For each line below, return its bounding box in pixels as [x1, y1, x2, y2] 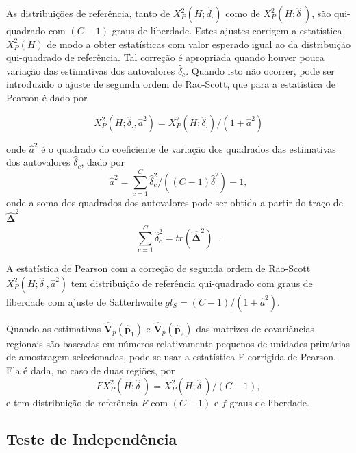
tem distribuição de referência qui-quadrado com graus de [71, 276, 313, 290]
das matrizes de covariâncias [196, 321, 315, 335]
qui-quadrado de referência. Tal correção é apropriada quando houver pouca [6, 50, 325, 64]
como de [225, 6, 260, 20]
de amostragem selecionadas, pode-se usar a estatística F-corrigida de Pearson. [6, 350, 336, 364]
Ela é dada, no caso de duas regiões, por [6, 363, 175, 377]
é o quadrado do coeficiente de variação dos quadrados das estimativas [41, 141, 336, 156]
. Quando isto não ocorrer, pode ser [186, 63, 335, 77]
